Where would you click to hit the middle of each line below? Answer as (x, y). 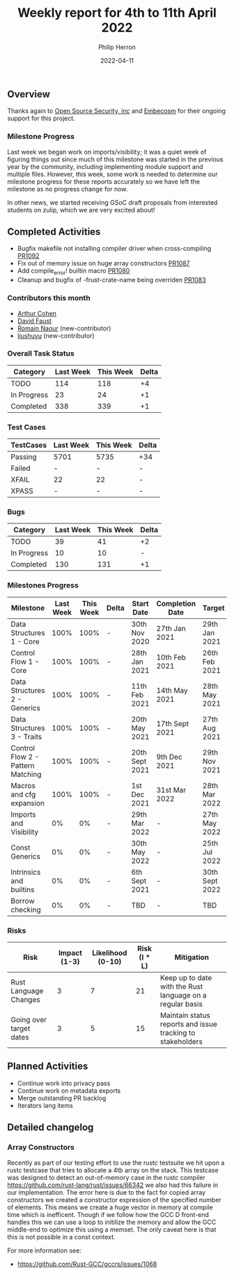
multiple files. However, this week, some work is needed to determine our (112, 174)
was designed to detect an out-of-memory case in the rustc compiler (106, 1177)
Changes (25, 1000)
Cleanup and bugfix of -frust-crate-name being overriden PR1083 (112, 280)
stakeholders (181, 1042)
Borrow (23, 901)
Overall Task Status (41, 354)
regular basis (181, 1004)
